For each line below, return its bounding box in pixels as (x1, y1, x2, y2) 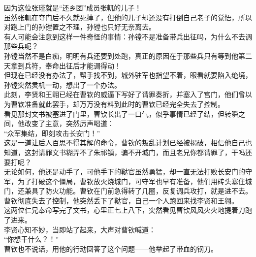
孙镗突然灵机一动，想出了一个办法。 (4, 79, 121, 90)
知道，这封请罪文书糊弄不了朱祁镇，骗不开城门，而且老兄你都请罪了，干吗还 (4, 147, 252, 157)
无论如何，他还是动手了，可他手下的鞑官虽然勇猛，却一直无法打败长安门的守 (4, 166, 252, 177)
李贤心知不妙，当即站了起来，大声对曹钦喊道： (4, 224, 156, 234)
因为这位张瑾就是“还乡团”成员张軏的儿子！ (4, 2, 142, 12)
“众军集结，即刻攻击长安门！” (4, 128, 100, 138)
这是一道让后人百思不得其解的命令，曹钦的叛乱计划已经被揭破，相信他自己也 (4, 137, 252, 148)
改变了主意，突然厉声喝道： (24, 118, 114, 128)
